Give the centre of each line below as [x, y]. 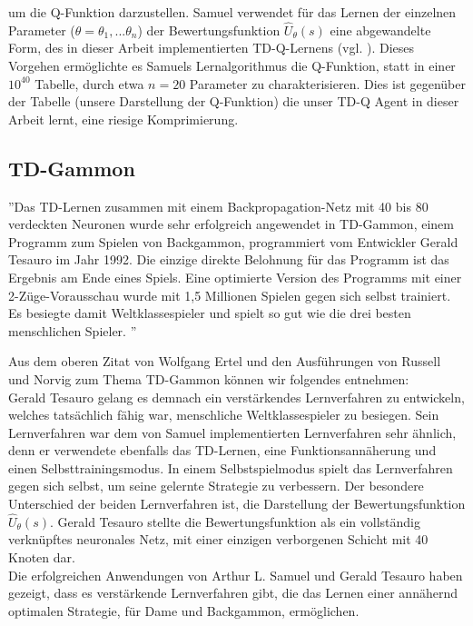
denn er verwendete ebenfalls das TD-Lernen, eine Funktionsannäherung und [222, 450]
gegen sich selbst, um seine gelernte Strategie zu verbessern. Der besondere [216, 486]
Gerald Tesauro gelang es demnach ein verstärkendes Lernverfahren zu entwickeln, [236, 397]
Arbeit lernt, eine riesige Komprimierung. [123, 119]
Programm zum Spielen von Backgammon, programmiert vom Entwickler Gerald [233, 241]
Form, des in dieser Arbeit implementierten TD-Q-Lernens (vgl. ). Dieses [212, 48]
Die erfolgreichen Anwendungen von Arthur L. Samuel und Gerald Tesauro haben [236, 575]
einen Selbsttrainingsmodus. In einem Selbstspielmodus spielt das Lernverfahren [231, 467]
